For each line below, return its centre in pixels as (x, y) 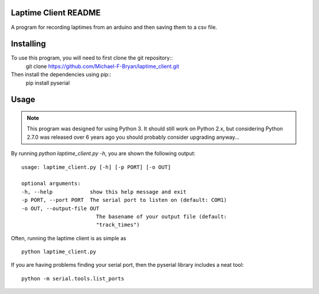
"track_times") (118, 225)
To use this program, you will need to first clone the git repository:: (92, 58)
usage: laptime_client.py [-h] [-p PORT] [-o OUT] (96, 167)
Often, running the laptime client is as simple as (69, 238)
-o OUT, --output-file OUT (61, 208)
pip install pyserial (48, 83)
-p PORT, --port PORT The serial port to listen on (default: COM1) (124, 200)
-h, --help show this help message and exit (104, 192)
